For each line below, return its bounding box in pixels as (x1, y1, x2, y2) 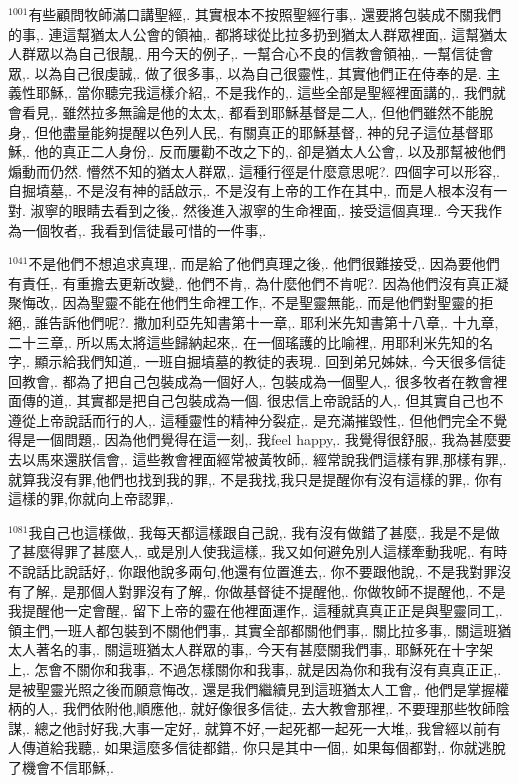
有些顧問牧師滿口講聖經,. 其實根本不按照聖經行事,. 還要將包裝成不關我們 (28, 4, 502, 24)
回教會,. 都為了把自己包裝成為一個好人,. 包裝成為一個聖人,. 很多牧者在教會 (8, 370, 494, 391)
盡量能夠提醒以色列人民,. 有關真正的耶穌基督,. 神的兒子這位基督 (62, 121, 480, 142)
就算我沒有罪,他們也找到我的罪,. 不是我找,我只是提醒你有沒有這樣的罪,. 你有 (8, 468, 503, 489)
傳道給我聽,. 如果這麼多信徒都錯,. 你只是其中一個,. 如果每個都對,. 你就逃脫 (21, 737, 506, 758)
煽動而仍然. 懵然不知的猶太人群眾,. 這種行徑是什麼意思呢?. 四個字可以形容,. (8, 160, 500, 181)
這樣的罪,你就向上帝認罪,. (8, 488, 174, 509)
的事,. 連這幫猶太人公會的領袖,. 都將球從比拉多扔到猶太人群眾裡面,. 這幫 (8, 23, 480, 44)
